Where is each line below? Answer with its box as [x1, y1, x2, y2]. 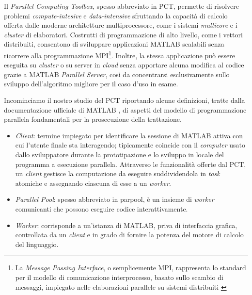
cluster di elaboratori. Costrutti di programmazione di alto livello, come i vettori [4, 29, 243, 39]
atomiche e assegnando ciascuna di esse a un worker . [15, 178, 171, 188]
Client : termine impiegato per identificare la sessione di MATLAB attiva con [15, 130, 243, 140]
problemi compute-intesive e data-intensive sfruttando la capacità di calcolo [4, 10, 228, 20]
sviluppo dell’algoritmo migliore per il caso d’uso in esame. [4, 79, 178, 89]
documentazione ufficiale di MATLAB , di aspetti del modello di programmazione [4, 104, 247, 115]
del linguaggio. [15, 239, 59, 249]
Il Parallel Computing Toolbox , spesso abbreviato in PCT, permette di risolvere [4, 1, 239, 11]
